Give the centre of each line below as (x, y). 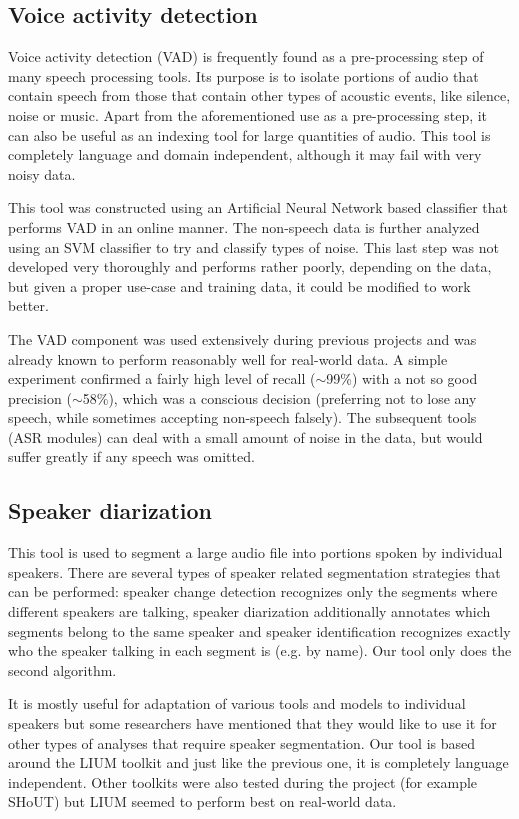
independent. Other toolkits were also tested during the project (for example (243, 781)
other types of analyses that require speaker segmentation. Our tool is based (241, 742)
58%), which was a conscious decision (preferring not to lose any (279, 397)
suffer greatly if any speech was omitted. (131, 456)
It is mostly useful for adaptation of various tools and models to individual (237, 703)
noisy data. (42, 173)
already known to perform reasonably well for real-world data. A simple (228, 358)
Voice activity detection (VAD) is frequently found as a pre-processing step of (246, 56)
